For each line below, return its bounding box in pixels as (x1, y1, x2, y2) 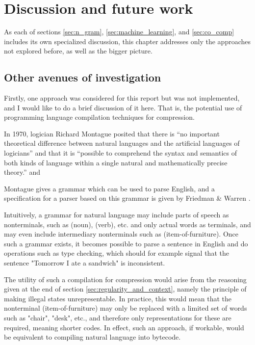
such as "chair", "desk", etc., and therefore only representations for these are (4, 312, 231, 322)
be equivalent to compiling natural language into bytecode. (4, 332, 181, 342)
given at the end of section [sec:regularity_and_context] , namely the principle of (4, 284, 247, 294)
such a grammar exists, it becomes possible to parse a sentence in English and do (4, 238, 248, 248)
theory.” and (4, 167, 40, 177)
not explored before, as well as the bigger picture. (4, 46, 153, 56)
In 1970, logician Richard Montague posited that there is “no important (4, 128, 220, 138)
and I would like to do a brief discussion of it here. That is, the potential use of (4, 102, 242, 112)
